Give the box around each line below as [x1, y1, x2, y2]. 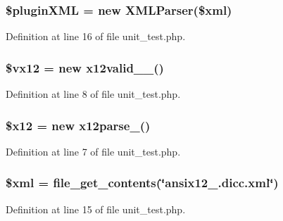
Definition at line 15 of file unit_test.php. [6, 201, 186, 216]
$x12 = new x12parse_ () [6, 116, 151, 134]
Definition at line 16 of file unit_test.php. [6, 29, 186, 44]
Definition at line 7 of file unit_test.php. [6, 144, 181, 158]
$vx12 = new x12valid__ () [6, 58, 164, 76]
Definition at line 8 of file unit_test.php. [6, 87, 181, 101]
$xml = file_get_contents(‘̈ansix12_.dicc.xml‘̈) [6, 174, 279, 191]
